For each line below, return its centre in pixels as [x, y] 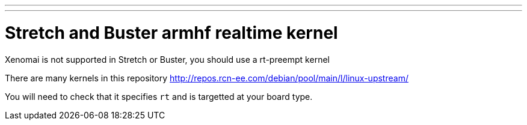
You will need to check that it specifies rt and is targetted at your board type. [159, 96]
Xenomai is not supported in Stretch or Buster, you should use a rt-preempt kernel [167, 59]
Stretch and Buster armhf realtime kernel [171, 33]
